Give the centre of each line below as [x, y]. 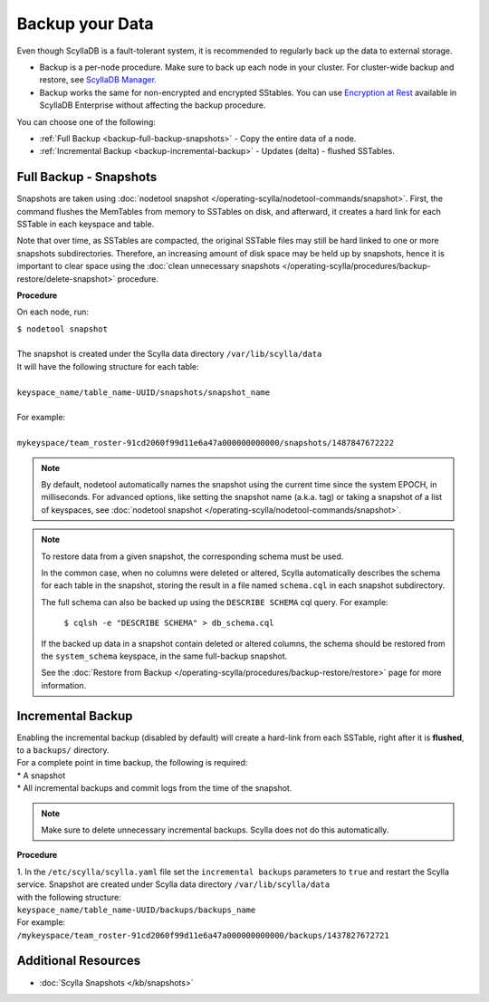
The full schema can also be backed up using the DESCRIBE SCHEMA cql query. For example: [215, 602]
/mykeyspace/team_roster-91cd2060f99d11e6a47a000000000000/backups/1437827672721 [203, 935]
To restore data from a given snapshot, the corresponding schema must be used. [192, 556]
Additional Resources [78, 961]
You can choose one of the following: [86, 121]
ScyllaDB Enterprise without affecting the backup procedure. [153, 105]
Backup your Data [85, 24]
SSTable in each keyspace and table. [86, 224]
